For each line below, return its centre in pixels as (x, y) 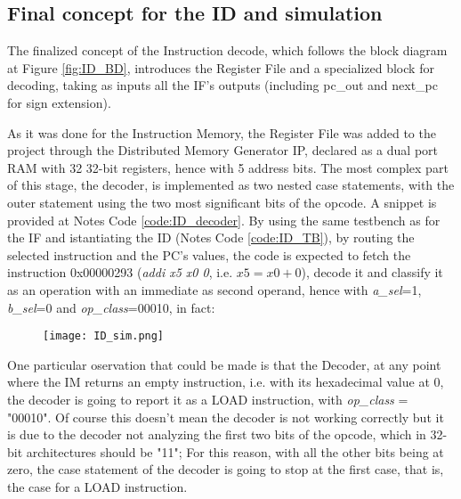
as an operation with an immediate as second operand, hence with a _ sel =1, (214, 289)
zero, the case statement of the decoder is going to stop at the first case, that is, (226, 469)
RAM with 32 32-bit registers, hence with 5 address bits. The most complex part (228, 167)
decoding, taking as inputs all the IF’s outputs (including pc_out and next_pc (222, 85)
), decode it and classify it (372, 272)
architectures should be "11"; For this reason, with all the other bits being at (235, 451)
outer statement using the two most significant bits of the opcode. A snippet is (222, 202)
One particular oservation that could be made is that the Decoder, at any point (224, 364)
